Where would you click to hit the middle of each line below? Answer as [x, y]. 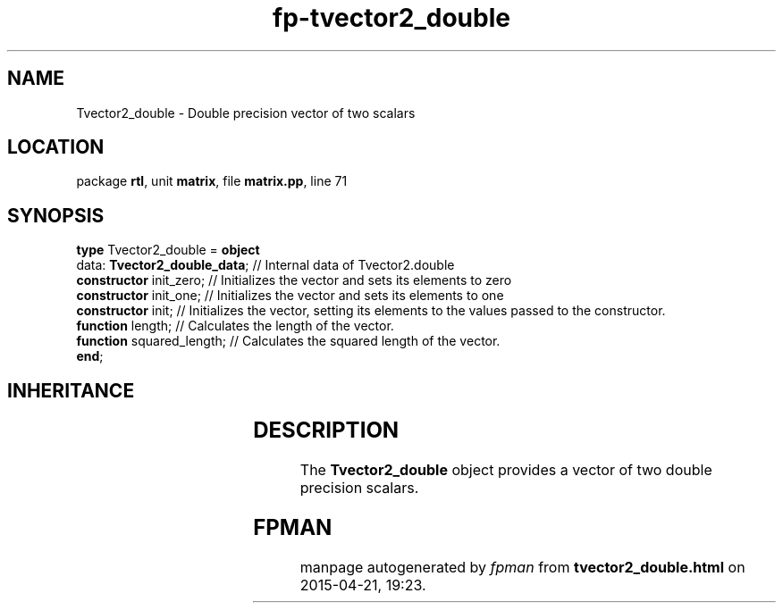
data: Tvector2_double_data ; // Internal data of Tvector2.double [265, 265]
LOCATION [56, 147]
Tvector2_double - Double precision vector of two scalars [246, 113]
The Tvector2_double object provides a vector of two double [506, 470]
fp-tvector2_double [391, 18]
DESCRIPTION [326, 430]
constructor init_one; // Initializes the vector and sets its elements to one [290, 296]
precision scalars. [359, 488]
